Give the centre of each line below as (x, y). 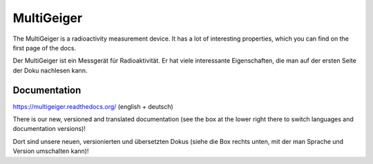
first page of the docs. (44, 48)
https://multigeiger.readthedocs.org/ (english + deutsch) (93, 106)
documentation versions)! (49, 129)
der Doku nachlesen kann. (50, 70)
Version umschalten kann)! (51, 151)
